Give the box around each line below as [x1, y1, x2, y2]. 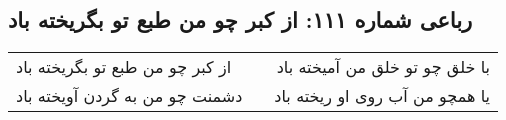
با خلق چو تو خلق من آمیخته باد [276, 55, 491, 79]
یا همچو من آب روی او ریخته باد [274, 84, 491, 108]
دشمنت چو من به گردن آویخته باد [16, 84, 243, 108]
